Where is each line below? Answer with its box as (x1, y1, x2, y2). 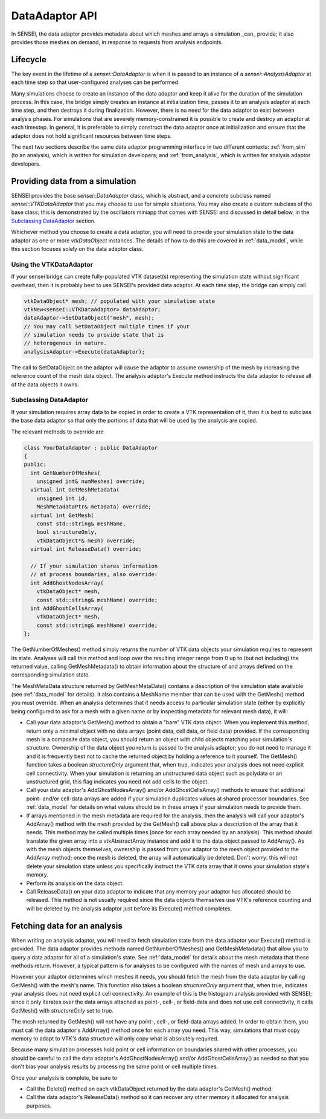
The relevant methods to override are (11, 428, 104, 435)
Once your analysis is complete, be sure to (11, 1074, 118, 1082)
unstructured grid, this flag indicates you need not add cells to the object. (26, 777, 209, 785)
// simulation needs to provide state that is (24, 331, 164, 339)
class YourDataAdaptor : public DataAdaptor (24, 444, 158, 451)
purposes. (26, 1102, 52, 1109)
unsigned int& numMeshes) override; (36, 478, 145, 485)
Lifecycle (11, 54, 46, 65)
